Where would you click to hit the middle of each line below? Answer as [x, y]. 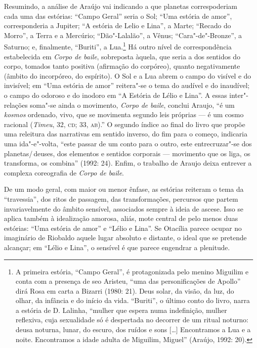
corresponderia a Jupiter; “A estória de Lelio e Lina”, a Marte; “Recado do [118, 25]
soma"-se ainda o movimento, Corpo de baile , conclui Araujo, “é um [132, 105]
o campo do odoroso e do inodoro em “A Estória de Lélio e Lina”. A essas [116, 95]
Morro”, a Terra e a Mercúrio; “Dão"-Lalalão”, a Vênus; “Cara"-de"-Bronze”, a [123, 35]
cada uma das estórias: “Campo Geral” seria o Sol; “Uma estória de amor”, [118, 16]
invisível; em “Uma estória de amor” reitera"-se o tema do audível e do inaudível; [127, 85]
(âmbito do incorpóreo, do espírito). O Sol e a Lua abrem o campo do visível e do [128, 75]
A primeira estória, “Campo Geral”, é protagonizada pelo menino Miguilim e [132, 271]
